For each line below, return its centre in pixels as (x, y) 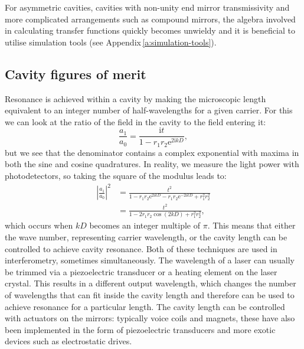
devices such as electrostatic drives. (68, 341)
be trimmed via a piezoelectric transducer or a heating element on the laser (141, 271)
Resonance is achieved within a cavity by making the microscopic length (135, 98)
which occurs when (39, 225)
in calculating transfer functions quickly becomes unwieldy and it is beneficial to (150, 30)
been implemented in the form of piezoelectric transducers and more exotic (140, 329)
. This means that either (251, 225)
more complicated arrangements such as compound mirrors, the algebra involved (150, 19)
